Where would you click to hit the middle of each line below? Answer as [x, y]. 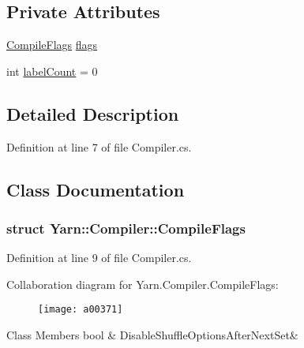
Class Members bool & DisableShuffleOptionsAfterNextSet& [152, 335]
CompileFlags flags [52, 45]
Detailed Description [93, 113]
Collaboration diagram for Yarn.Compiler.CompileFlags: [143, 284]
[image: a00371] [81, 310]
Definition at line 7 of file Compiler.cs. [99, 146]
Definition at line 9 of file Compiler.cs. [99, 258]
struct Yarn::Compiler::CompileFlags [126, 228]
